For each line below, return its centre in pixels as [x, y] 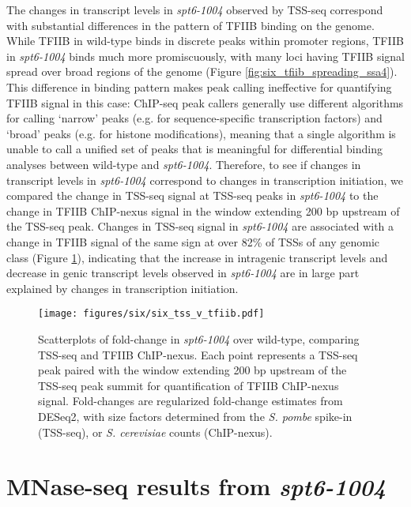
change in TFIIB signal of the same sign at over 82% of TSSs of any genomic [193, 241]
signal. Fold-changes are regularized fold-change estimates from [190, 401]
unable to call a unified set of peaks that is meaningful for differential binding [194, 149]
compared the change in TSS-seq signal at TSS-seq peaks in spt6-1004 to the [192, 195]
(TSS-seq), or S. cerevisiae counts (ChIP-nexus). [155, 432]
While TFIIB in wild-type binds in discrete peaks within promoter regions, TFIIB [205, 41]
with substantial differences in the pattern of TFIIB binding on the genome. [190, 25]
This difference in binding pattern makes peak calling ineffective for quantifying [199, 86]
